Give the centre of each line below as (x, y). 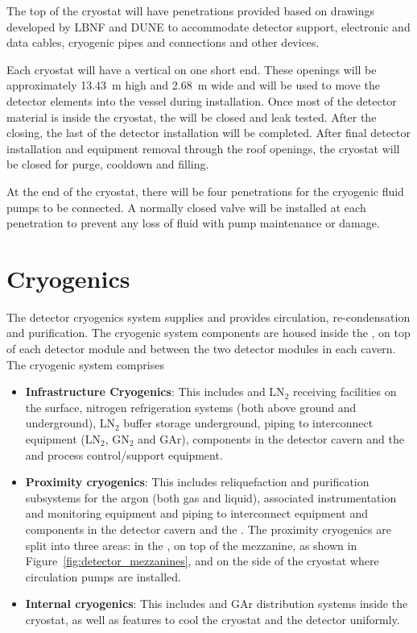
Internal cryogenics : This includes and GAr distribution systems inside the (217, 604)
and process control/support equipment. (124, 454)
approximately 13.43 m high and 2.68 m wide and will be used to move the (194, 85)
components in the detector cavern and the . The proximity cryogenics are (208, 529)
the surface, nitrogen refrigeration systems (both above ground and (191, 407)
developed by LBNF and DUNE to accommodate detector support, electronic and (208, 26)
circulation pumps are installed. (103, 576)
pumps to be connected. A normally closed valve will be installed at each (186, 207)
